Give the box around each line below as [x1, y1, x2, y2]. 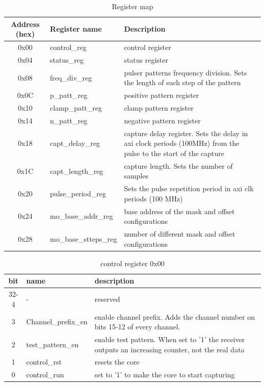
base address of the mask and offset [124, 205, 235, 216]
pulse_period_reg [50, 188, 106, 198]
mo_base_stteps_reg [50, 233, 117, 244]
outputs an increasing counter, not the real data [94, 344, 245, 354]
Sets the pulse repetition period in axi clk [124, 183, 254, 194]
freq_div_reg [50, 72, 92, 83]
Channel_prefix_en [26, 316, 88, 327]
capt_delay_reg [50, 138, 100, 148]
